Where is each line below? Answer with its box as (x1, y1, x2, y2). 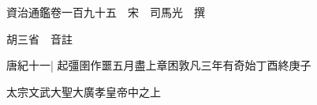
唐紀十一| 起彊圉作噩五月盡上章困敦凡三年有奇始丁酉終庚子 (6, 57, 311, 73)
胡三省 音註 (6, 30, 73, 47)
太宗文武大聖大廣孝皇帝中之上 (6, 83, 161, 99)
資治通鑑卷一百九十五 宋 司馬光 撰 (6, 4, 205, 20)
